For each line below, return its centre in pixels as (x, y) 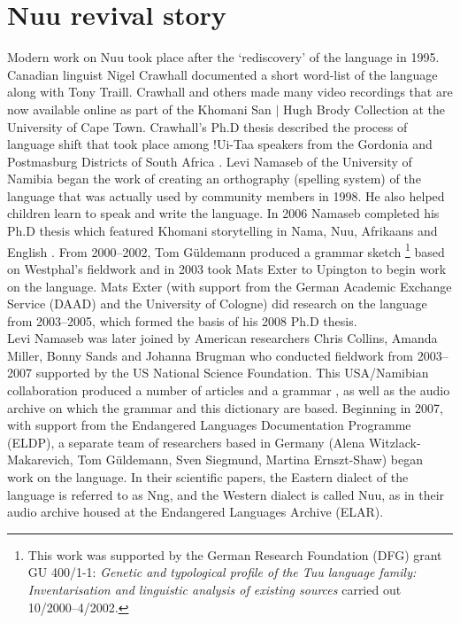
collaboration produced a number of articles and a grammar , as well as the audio (229, 390)
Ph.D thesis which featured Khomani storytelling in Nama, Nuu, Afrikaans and (222, 231)
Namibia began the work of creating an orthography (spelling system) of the (214, 179)
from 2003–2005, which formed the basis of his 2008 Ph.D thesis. (182, 320)
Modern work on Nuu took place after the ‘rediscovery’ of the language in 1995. (223, 57)
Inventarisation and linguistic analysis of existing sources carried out (215, 589)
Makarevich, (40, 459)
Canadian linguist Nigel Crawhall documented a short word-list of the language (222, 74)
